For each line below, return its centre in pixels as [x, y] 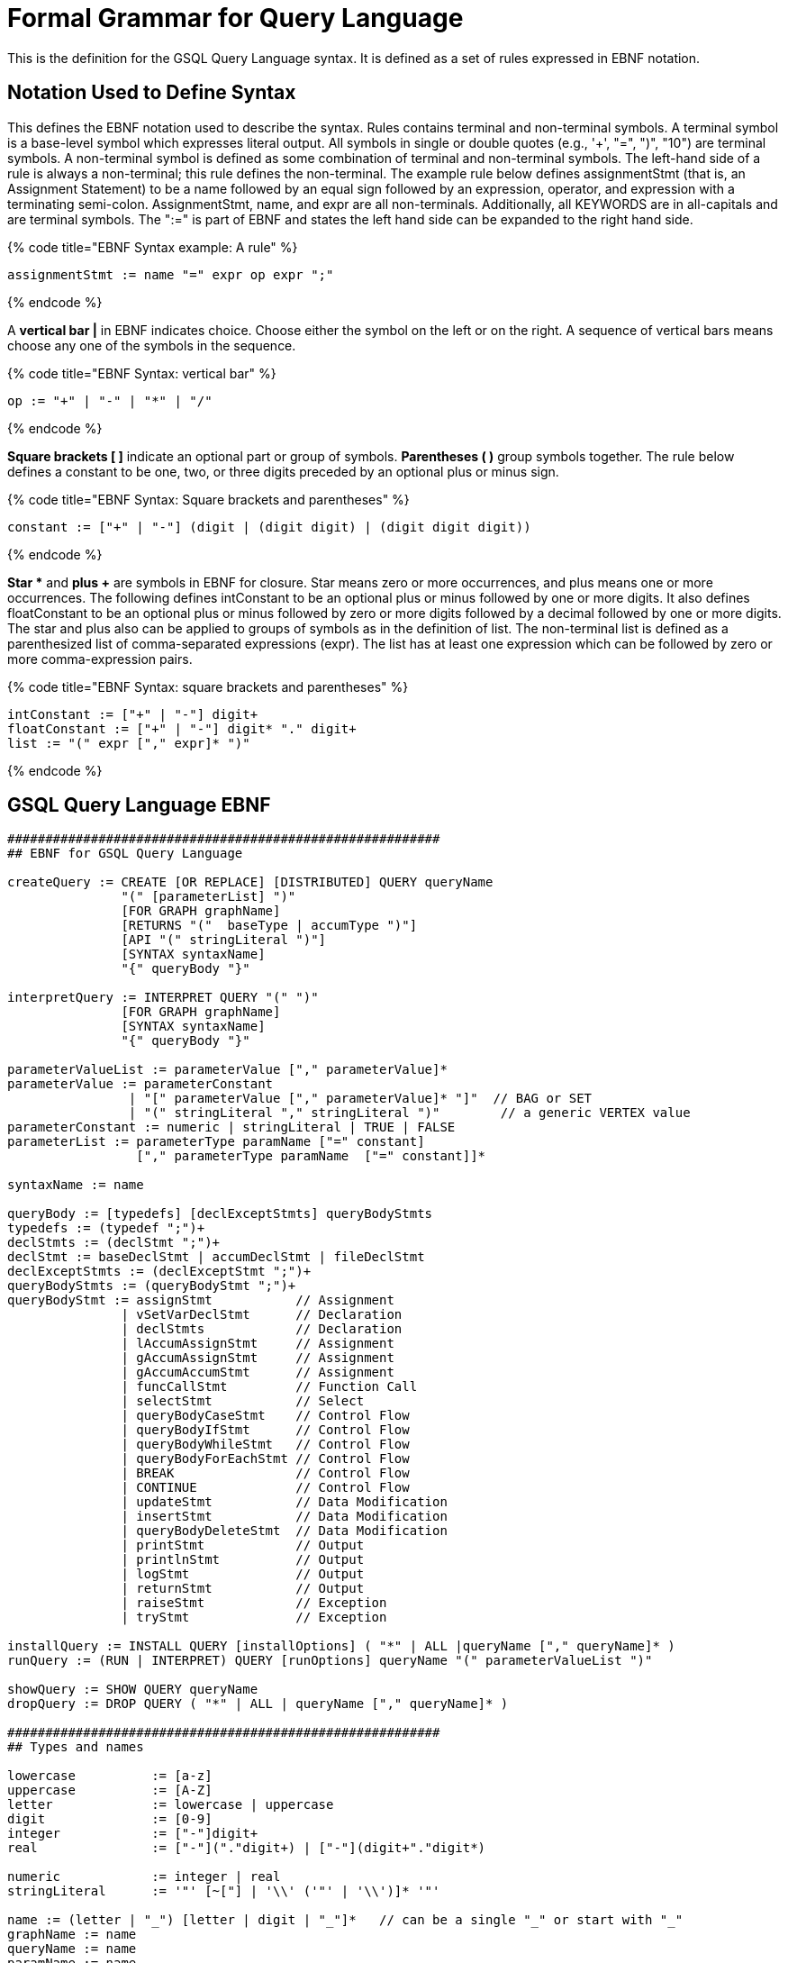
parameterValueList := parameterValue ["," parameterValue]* [227, 1070]
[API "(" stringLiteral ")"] [224, 940]
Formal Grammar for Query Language [235, 18]
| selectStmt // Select [243, 1401]
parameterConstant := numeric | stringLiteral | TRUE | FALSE [231, 1127]
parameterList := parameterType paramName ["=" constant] [216, 1142]
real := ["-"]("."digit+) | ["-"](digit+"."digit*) [247, 1848]
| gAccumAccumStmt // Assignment [258, 1372]
